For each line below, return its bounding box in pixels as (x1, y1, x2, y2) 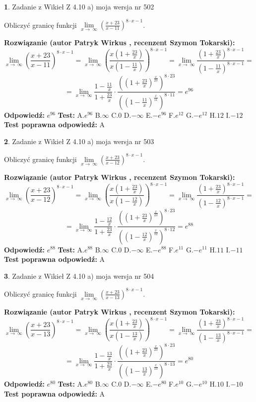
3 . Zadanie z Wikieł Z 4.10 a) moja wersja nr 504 (4, 270, 154, 281)
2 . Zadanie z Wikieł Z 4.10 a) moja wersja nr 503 (4, 136, 154, 146)
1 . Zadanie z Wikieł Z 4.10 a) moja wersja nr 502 (4, 1, 154, 11)
